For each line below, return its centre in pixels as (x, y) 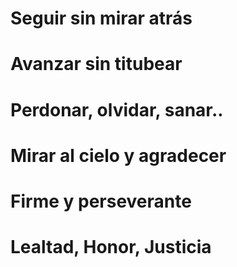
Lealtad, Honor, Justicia (111, 247)
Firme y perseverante (101, 201)
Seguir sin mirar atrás (101, 18)
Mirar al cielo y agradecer (118, 155)
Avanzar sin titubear (96, 64)
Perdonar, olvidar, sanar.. (117, 109)
